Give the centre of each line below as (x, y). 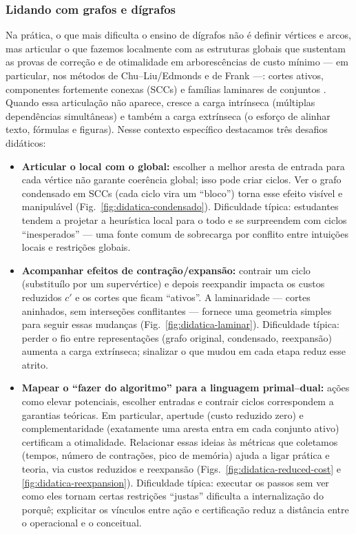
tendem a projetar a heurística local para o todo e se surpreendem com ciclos (184, 219)
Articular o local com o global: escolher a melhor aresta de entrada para (183, 166)
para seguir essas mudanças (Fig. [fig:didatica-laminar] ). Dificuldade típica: (180, 324)
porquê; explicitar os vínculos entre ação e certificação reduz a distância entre (185, 509)
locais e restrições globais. (76, 247)
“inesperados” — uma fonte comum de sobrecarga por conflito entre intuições (185, 233)
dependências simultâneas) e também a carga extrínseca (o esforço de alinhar (168, 115)
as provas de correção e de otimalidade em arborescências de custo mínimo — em (177, 62)
